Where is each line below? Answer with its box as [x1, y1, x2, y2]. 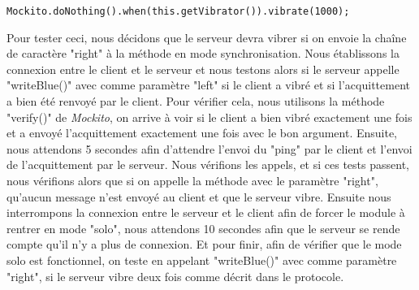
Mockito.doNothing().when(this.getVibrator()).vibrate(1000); [6, 6, 350, 17]
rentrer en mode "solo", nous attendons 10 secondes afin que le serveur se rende [6, 219, 400, 236]
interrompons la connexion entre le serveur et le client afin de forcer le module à [6, 204, 405, 221]
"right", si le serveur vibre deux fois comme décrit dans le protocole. [6, 267, 344, 284]
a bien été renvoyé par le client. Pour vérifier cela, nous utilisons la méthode [6, 93, 385, 110]
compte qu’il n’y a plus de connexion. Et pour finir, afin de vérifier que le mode [6, 236, 402, 253]
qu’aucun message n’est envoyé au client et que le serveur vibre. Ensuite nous [6, 188, 391, 205]
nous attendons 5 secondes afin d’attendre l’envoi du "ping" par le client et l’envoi [6, 140, 413, 157]
